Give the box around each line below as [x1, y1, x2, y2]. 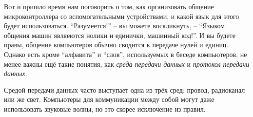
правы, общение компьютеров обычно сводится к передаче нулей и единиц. [4, 39, 229, 50]
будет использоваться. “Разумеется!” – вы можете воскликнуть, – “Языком [4, 20, 225, 31]
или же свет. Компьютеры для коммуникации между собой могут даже [4, 94, 214, 104]
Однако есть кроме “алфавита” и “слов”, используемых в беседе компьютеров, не [4, 49, 247, 59]
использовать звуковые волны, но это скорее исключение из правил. [4, 103, 206, 114]
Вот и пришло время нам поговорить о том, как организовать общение [4, 1, 214, 11]
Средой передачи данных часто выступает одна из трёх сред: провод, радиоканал [4, 84, 245, 95]
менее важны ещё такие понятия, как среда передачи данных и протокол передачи [4, 58, 250, 69]
